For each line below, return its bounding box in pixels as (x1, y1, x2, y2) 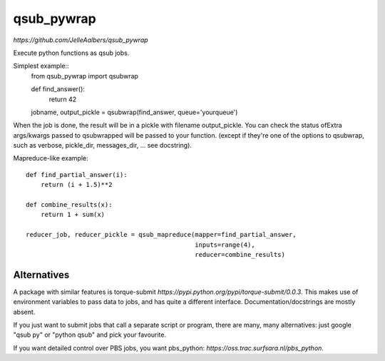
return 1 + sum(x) (40, 210, 106, 219)
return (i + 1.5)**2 (40, 180, 113, 189)
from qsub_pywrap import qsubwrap (31, 71, 139, 80)
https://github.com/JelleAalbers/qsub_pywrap (13, 36, 149, 44)
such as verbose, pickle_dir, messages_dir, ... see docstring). (13, 141, 192, 150)
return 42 (48, 95, 77, 103)
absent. (13, 307, 36, 316)
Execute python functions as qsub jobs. (13, 49, 130, 57)
